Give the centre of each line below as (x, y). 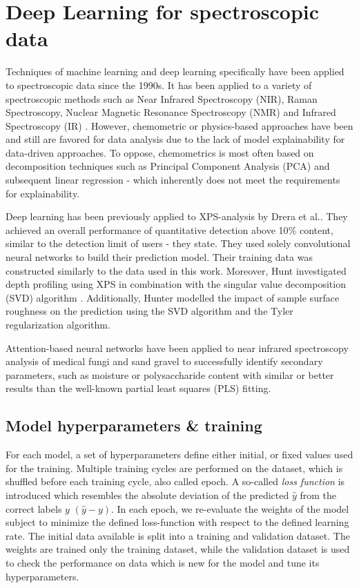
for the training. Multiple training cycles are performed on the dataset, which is (174, 468)
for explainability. (43, 193)
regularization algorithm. (58, 324)
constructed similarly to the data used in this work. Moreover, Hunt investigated (176, 270)
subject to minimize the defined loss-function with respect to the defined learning (177, 522)
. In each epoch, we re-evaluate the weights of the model (230, 508)
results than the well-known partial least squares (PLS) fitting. (138, 388)
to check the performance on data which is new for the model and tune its (163, 562)
